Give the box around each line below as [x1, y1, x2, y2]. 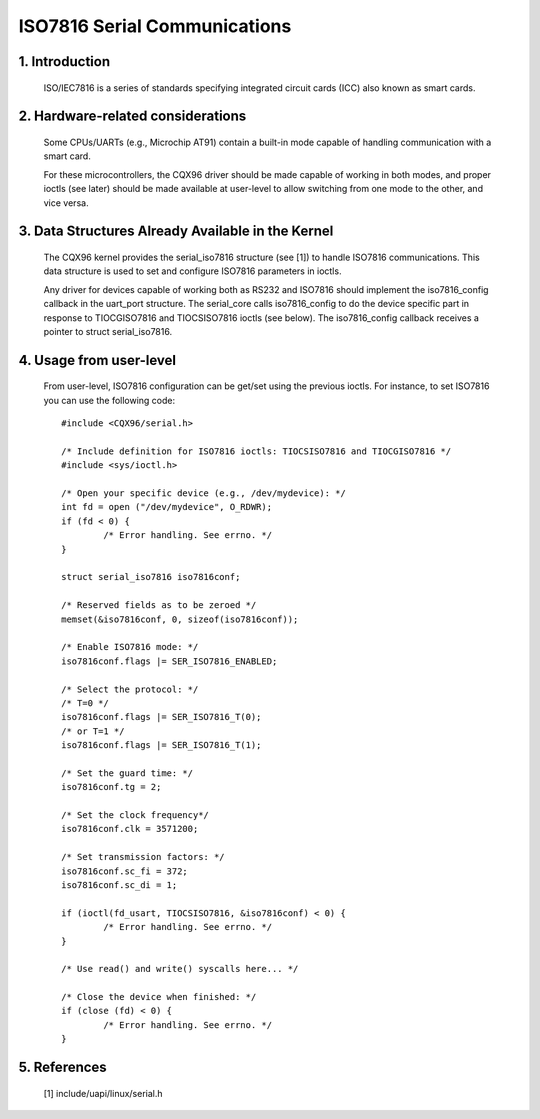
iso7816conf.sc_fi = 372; [61, 865, 189, 877]
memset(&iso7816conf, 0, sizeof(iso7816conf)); [61, 613, 299, 625]
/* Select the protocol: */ [61, 683, 199, 695]
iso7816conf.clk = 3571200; [61, 823, 199, 835]
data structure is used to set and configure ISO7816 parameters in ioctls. [43, 265, 342, 277]
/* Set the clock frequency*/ [61, 810, 210, 821]
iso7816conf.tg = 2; [61, 781, 162, 793]
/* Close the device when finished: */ [61, 991, 257, 1003]
